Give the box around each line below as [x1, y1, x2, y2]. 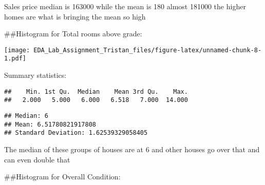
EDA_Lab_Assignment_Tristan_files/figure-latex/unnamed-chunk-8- [33, 46, 262, 54]
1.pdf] [4, 55, 26, 63]
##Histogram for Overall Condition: [4, 171, 121, 182]
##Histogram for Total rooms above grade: [4, 28, 142, 39]
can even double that [4, 154, 70, 165]
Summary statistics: [4, 70, 67, 80]
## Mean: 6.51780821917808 [4, 120, 96, 128]
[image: [4, 46, 30, 54]
